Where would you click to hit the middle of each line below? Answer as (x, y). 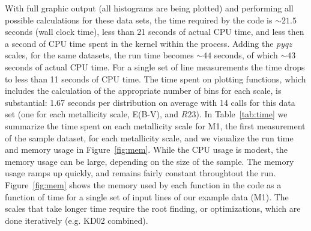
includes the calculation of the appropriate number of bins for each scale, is (143, 91)
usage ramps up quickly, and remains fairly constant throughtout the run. (140, 173)
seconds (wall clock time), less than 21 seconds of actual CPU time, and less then (155, 32)
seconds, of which (246, 55)
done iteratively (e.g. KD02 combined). (77, 220)
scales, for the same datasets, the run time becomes (99, 55)
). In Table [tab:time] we (242, 114)
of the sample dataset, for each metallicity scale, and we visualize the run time (149, 137)
